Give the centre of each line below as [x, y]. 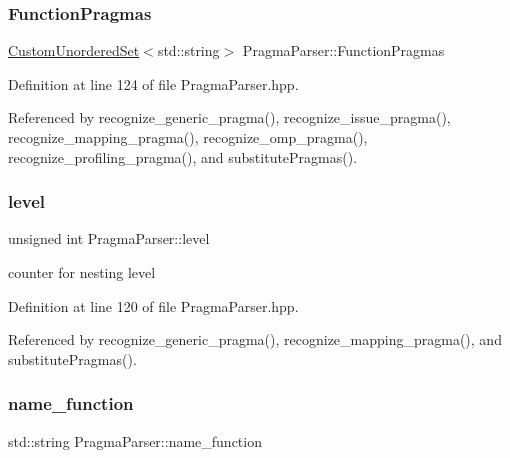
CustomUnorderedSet [74, 50]
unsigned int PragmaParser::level [109, 238]
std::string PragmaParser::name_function [135, 440]
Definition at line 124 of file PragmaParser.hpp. [153, 83]
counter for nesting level [82, 272]
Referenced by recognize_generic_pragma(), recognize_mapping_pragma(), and [255, 339]
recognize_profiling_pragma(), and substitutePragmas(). [183, 156]
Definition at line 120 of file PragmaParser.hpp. [153, 305]
